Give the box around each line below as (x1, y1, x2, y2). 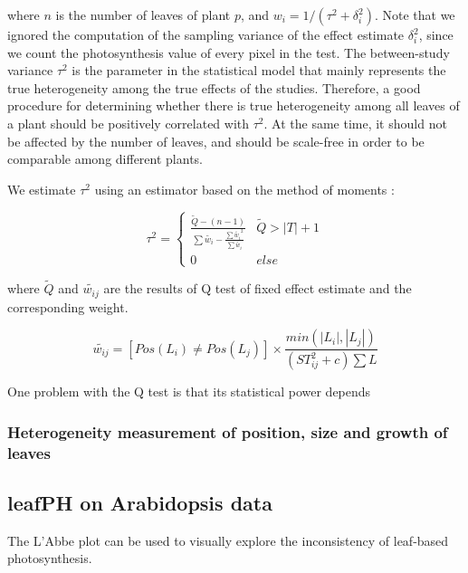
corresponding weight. (7, 297, 129, 316)
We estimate (7, 179, 76, 198)
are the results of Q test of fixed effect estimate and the (103, 279, 412, 298)
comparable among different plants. (7, 149, 203, 168)
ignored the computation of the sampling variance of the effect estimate (7, 25, 405, 43)
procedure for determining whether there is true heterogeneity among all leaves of (7, 96, 460, 115)
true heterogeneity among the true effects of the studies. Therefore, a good (7, 78, 421, 97)
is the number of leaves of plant (55, 5, 231, 24)
